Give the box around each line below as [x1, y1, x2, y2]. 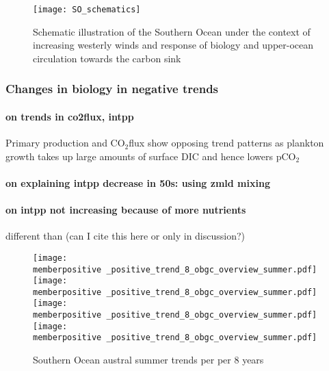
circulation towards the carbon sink [33, 51, 181, 65]
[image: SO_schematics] [33, 5, 141, 14]
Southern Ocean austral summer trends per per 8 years [33, 353, 264, 367]
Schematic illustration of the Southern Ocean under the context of [33, 24, 311, 38]
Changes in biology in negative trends [5, 80, 219, 97]
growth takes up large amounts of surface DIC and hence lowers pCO [5, 149, 296, 163]
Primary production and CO [5, 136, 125, 150]
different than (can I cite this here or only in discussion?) [5, 229, 246, 243]
